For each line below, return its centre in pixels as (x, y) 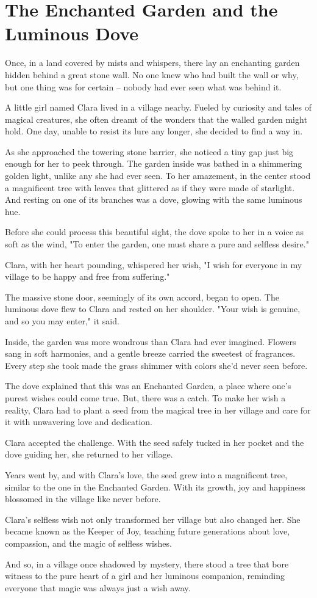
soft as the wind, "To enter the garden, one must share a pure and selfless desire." (157, 244)
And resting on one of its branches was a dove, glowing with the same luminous (154, 199)
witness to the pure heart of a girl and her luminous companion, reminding (145, 576)
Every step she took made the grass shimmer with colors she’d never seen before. (156, 365)
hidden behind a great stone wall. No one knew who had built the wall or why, (152, 74)
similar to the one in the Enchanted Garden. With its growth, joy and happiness (155, 487)
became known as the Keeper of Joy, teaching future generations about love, (148, 531)
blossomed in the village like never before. (83, 499)
